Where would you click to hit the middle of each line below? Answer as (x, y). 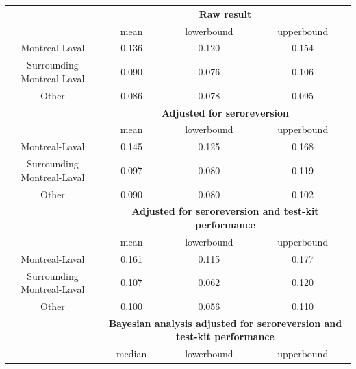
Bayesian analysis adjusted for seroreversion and (225, 323)
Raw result (225, 13)
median (131, 354)
